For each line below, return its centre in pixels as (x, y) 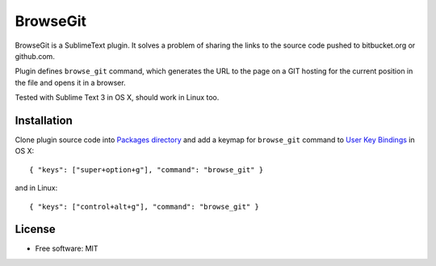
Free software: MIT (67, 249)
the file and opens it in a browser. (70, 82)
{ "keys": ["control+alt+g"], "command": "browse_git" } (145, 207)
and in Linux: (36, 188)
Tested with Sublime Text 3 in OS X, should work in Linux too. (117, 98)
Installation (44, 120)
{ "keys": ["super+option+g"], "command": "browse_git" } (147, 169)
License (35, 229)
